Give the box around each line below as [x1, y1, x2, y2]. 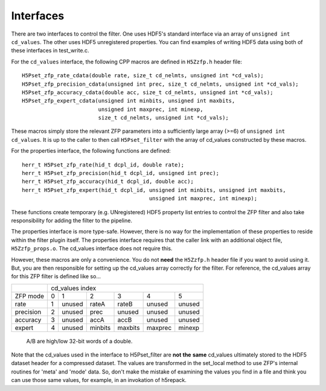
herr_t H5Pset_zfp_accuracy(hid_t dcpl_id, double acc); [22, 178, 194, 185]
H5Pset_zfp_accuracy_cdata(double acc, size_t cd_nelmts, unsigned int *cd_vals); [22, 89, 273, 96]
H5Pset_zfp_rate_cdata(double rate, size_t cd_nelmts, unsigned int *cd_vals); [22, 72, 264, 79]
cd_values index [51, 284, 97, 292]
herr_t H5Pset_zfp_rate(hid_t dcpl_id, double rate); [22, 161, 184, 168]
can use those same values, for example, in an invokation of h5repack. [11, 377, 187, 384]
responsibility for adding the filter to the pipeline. [11, 217, 133, 224]
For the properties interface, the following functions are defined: [11, 147, 171, 154]
